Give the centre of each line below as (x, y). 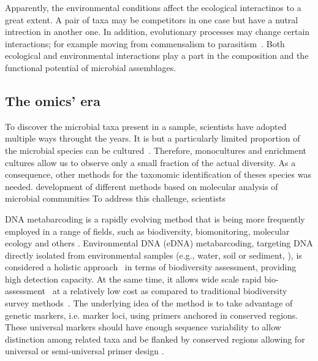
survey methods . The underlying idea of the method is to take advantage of (149, 303)
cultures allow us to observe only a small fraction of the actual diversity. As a (150, 162)
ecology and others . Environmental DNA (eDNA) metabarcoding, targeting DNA (159, 243)
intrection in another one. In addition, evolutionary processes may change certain (157, 32)
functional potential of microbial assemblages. (91, 67)
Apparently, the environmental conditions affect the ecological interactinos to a (153, 7)
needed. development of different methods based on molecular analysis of (142, 186)
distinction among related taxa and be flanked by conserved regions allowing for (155, 339)
